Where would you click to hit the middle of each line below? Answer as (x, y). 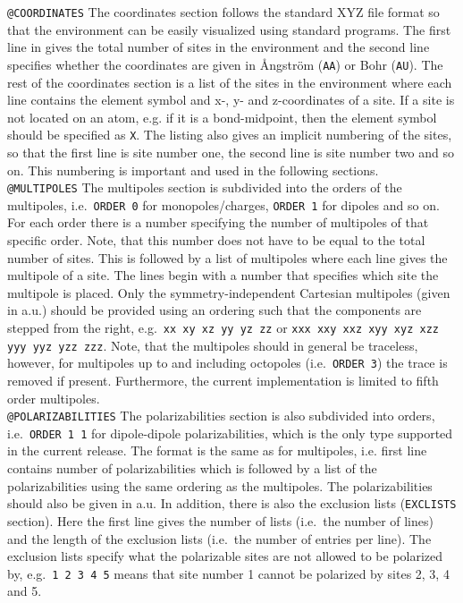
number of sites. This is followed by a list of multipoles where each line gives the (227, 257)
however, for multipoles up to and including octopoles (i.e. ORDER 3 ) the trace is (227, 363)
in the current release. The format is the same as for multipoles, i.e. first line (217, 450)
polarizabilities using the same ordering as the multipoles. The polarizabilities (220, 485)
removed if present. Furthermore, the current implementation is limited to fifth (223, 380)
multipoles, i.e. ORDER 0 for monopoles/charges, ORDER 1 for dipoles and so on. (223, 204)
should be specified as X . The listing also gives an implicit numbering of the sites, (230, 135)
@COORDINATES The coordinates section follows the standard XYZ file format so (223, 12)
